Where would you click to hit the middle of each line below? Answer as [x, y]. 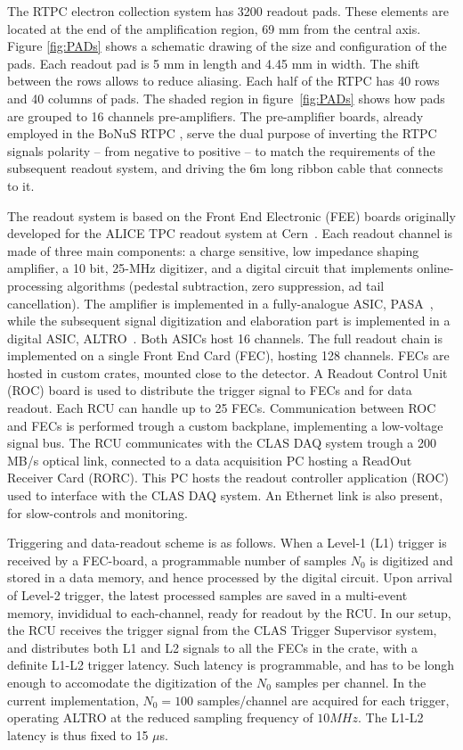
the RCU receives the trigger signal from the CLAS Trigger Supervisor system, [222, 630]
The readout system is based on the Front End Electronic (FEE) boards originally [231, 215]
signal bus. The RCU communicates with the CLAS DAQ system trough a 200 [222, 443]
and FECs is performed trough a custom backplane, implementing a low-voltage [225, 425]
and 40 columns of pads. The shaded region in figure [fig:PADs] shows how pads [226, 98]
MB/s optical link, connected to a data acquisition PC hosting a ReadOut [210, 460]
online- [435, 268]
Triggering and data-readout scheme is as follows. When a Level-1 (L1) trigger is [227, 543]
